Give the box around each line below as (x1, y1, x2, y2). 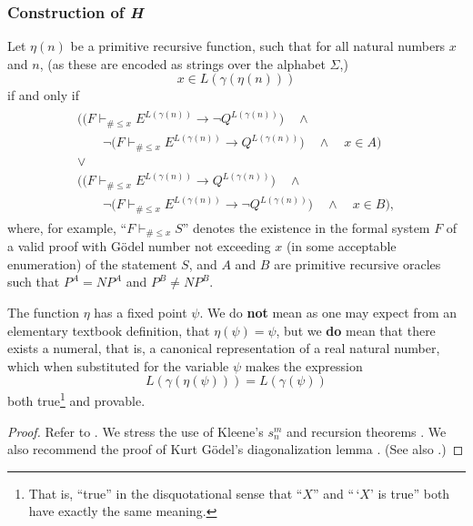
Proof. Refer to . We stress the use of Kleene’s (7, 421, 264, 440)
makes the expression (245, 356, 363, 375)
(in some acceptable (286, 237, 397, 256)
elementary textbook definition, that (7, 320, 210, 339)
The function (7, 302, 79, 321)
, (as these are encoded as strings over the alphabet (39, 54, 326, 73)
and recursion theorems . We (287, 421, 447, 440)
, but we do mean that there (276, 320, 436, 339)
